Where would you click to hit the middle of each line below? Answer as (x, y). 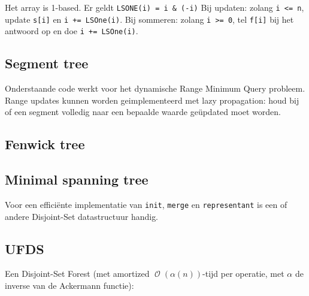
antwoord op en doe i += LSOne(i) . (72, 31)
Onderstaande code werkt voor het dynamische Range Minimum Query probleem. (155, 88)
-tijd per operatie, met (243, 274)
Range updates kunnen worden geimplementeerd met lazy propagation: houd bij (152, 100)
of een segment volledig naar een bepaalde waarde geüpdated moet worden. (143, 112)
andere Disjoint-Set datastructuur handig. (82, 216)
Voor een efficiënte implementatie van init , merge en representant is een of (146, 204)
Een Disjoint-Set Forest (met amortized (77, 274)
